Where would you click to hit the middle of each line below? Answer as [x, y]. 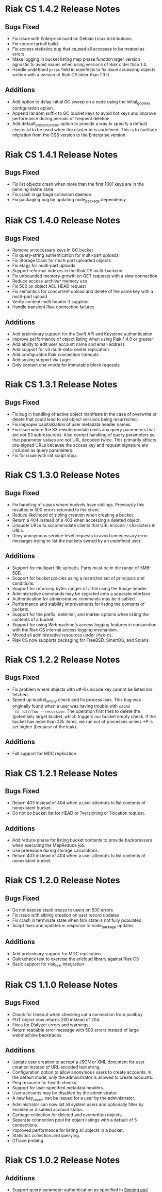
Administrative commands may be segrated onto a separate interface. [82, 594]
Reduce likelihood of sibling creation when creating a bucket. [73, 515]
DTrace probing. [28, 1140]
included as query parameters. [43, 450]
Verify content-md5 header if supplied [50, 302]
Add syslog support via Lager [41, 360]
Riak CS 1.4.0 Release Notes [63, 220]
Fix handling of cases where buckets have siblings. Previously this [78, 505]
